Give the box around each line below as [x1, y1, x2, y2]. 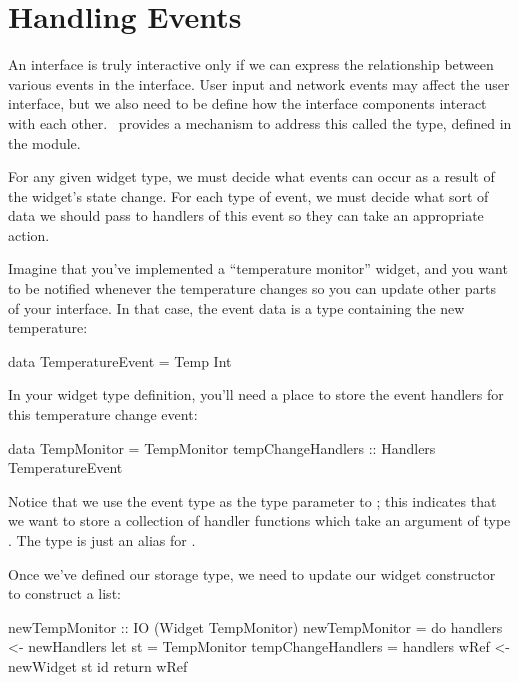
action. [8, 224, 50, 245]
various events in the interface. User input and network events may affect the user [8, 73, 510, 94]
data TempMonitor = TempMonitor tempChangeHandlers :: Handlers [8, 437, 436, 458]
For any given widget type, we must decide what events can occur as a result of [8, 166, 495, 187]
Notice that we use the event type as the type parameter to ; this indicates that [8, 490, 497, 511]
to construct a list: [8, 583, 121, 604]
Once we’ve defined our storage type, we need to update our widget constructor [8, 563, 496, 584]
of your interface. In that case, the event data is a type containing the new [8, 297, 465, 318]
